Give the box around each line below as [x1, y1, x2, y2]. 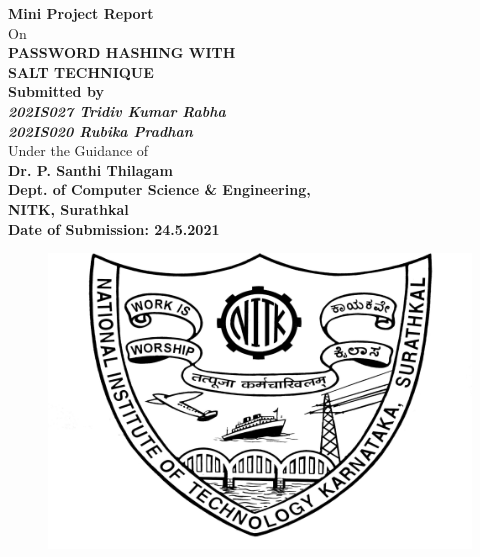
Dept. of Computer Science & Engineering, [8, 179, 311, 200]
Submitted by [8, 81, 104, 102]
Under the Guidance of [8, 140, 149, 161]
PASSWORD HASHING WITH [8, 42, 236, 63]
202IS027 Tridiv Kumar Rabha [8, 100, 226, 121]
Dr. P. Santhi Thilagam [8, 159, 173, 180]
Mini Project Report [8, 3, 154, 23]
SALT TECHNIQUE [8, 61, 154, 82]
